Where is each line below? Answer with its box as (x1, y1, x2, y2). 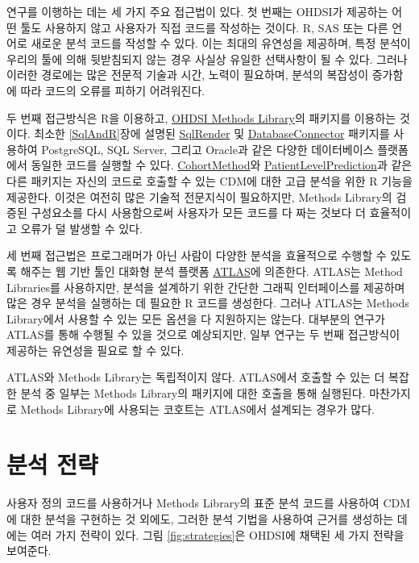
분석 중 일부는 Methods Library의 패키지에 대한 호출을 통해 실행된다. (20, 385, 366, 402)
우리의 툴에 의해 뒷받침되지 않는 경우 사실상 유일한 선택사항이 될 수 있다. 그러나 (6, 50, 408, 67)
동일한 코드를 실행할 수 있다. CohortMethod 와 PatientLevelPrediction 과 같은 (31, 156, 413, 173)
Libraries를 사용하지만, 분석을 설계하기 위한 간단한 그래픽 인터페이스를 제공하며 (6, 278, 405, 295)
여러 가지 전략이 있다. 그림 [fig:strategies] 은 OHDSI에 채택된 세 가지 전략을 (31, 526, 404, 543)
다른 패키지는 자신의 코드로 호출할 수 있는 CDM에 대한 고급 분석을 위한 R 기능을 (6, 172, 413, 189)
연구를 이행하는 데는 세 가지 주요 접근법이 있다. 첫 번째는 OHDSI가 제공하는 (6, 3, 388, 19)
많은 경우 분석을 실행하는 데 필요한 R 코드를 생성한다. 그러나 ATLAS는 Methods (6, 294, 409, 311)
